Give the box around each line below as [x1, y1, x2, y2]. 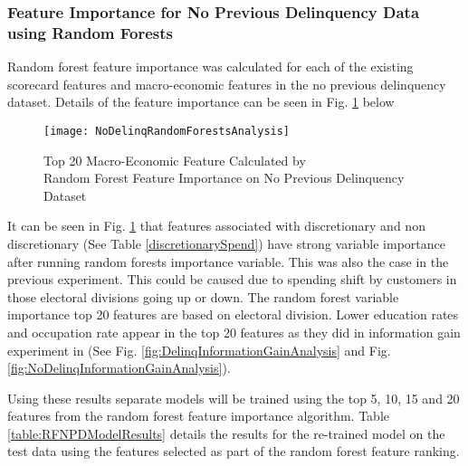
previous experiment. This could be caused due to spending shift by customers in [7, 270, 457, 289]
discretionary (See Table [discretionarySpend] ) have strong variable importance [7, 233, 445, 252]
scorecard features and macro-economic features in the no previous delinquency [7, 74, 446, 93]
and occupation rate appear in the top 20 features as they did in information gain [7, 322, 461, 341]
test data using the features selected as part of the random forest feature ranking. [7, 442, 460, 461]
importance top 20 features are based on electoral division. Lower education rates [7, 305, 459, 324]
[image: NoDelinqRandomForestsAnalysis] [43, 124, 291, 138]
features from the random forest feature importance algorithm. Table [7, 406, 390, 425]
